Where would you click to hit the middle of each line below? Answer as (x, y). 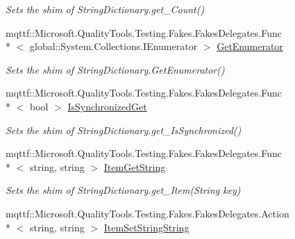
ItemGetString (135, 166)
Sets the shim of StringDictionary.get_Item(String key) (123, 190)
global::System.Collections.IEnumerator (113, 46)
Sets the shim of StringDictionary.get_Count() (105, 9)
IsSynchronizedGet (107, 106)
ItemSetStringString (146, 227)
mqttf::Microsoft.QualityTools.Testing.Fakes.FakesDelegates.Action (147, 213)
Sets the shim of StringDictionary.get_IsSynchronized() (124, 130)
